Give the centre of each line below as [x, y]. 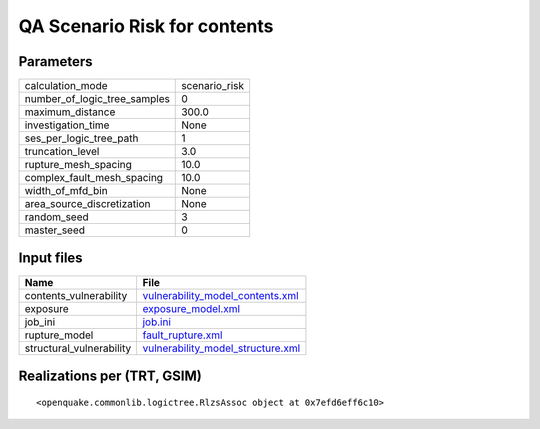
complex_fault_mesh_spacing [94, 178]
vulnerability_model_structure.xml [221, 348]
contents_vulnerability [76, 295]
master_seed [54, 230]
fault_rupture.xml [182, 335]
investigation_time [67, 125]
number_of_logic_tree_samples [97, 99]
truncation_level [62, 152]
